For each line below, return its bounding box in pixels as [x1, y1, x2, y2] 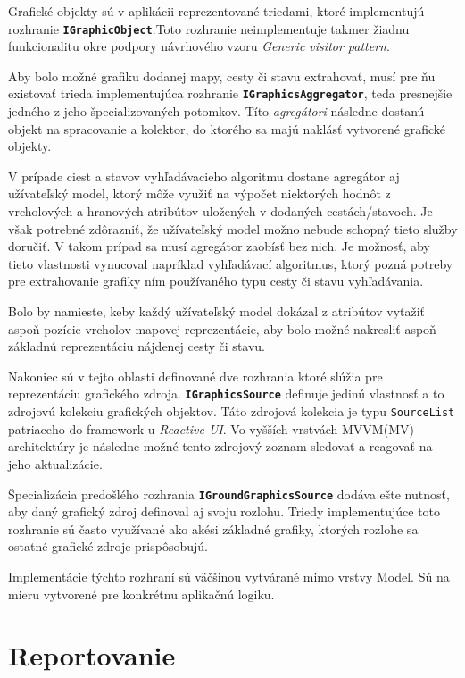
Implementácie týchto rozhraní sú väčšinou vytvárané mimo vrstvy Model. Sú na [8, 566, 450, 585]
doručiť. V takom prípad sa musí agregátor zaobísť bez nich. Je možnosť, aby [8, 237, 430, 255]
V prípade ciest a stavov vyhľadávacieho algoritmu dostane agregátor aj [8, 166, 400, 185]
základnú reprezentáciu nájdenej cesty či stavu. [8, 337, 266, 356]
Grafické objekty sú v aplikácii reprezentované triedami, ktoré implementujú [8, 2, 425, 20]
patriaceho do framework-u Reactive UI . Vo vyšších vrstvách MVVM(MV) [8, 419, 414, 438]
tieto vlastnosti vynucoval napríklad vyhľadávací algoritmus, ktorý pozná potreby [8, 254, 453, 272]
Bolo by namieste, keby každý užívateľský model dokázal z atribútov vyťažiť [8, 302, 426, 321]
